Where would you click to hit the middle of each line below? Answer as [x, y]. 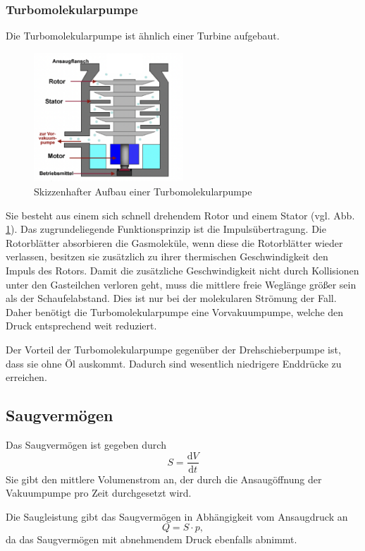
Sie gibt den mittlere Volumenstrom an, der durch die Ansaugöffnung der [164, 479]
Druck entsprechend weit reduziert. [81, 326]
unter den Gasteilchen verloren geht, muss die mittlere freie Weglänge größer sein [181, 284]
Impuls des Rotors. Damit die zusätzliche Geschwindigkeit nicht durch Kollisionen [182, 270]
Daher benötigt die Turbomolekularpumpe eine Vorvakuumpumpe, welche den [175, 311]
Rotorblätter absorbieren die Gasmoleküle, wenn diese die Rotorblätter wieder [174, 242]
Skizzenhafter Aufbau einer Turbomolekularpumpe [143, 191]
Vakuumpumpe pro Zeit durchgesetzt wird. [99, 493]
